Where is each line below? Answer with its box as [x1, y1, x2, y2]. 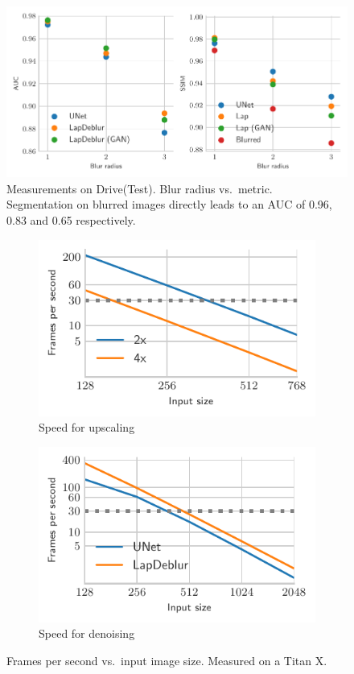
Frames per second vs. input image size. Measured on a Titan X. [6, 651, 327, 668]
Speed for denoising [39, 625, 135, 642]
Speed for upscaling [39, 419, 135, 436]
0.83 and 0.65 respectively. [6, 212, 136, 229]
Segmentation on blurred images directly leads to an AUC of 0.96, [6, 196, 332, 213]
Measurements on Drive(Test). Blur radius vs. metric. [6, 180, 273, 196]
